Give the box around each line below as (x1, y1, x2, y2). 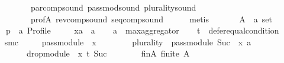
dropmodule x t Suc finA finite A (26, 47, 190, 59)
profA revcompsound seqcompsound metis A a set (30, 12, 272, 25)
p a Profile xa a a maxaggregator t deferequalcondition (5, 24, 279, 37)
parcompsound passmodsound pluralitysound (30, 1, 196, 13)
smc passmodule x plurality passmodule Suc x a (4, 35, 251, 48)
